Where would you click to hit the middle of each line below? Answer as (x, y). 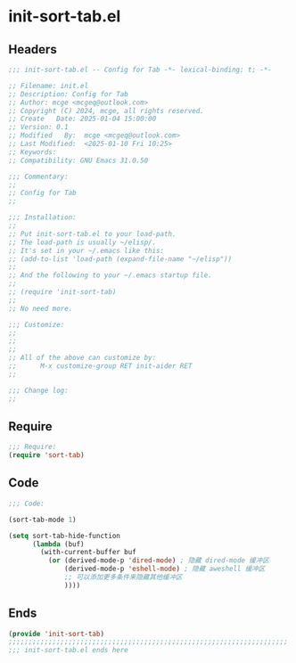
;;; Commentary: (38, 176)
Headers (33, 49)
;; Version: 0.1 (38, 127)
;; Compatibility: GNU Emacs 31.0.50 (78, 160)
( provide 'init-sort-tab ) (56, 634)
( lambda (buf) (58, 544)
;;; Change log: (38, 390)
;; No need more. (41, 308)
